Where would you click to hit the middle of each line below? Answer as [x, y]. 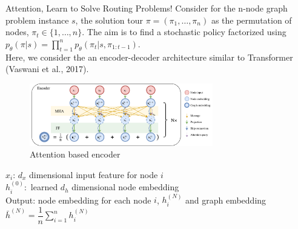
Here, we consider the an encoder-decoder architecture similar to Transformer [149, 57]
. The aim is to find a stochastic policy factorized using [184, 32]
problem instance [37, 20]
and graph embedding [226, 200]
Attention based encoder [75, 154]
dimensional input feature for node [94, 174]
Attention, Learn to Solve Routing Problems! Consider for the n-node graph [147, 8]
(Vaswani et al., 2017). [47, 69]
